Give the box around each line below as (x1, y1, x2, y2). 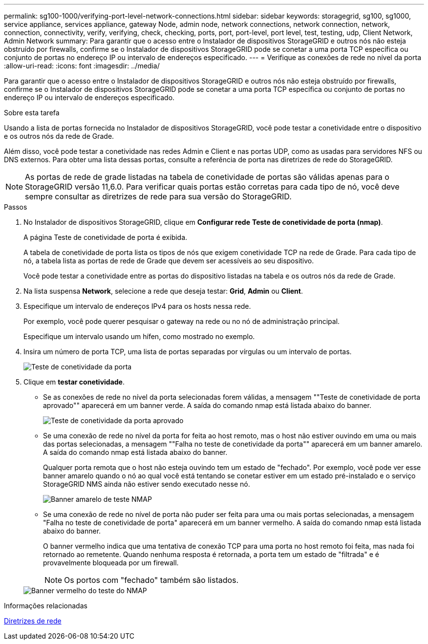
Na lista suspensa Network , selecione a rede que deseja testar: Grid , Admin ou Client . (23, 287, 303, 295)
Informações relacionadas (4, 601, 87, 610)
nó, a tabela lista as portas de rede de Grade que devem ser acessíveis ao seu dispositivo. (23, 257, 314, 265)
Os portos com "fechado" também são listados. (64, 575, 239, 585)
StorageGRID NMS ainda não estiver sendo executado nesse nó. (43, 480, 250, 488)
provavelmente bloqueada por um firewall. (43, 558, 179, 567)
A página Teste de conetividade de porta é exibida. (23, 233, 188, 241)
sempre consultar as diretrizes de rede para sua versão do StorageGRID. (25, 192, 292, 201)
